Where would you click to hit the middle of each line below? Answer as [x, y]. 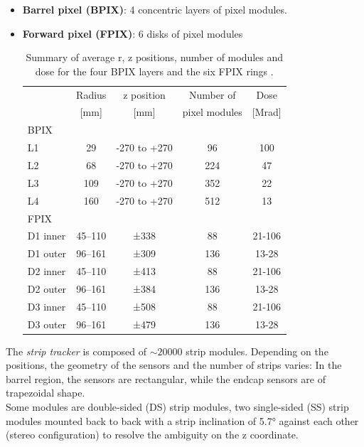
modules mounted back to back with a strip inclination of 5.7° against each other [182, 420]
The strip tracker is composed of [76, 351]
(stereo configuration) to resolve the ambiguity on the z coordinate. [152, 435]
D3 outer [47, 324]
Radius [91, 94]
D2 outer [47, 288]
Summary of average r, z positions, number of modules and [155, 57]
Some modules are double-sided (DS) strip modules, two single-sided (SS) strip [177, 407]
